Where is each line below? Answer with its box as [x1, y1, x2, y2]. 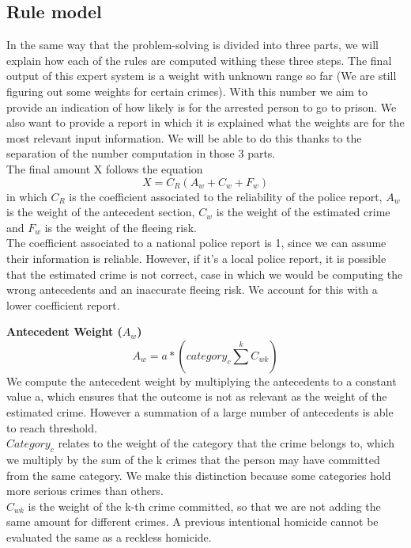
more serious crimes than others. [6, 482, 164, 499]
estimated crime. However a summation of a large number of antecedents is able [6, 404, 394, 421]
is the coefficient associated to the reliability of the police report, [69, 188, 383, 204]
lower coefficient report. [6, 296, 120, 313]
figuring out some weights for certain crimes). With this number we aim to [6, 82, 368, 99]
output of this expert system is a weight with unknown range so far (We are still [6, 67, 397, 84]
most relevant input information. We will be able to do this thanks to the [6, 129, 362, 146]
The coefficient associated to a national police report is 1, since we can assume [6, 234, 386, 251]
